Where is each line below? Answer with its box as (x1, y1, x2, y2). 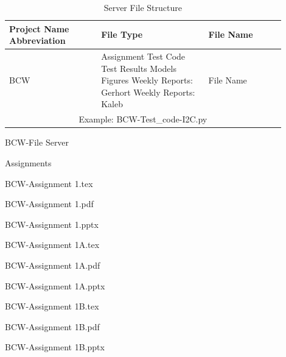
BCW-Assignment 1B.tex (5, 300, 99, 313)
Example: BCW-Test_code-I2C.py (78, 113, 208, 125)
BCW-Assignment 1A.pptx (5, 279, 105, 292)
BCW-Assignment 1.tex (5, 177, 93, 189)
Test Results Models (101, 62, 176, 74)
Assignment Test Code (101, 50, 186, 63)
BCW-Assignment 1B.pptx (5, 341, 105, 353)
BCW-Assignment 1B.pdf (5, 320, 100, 333)
